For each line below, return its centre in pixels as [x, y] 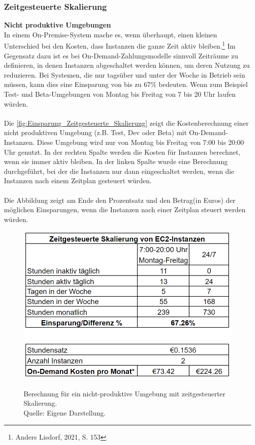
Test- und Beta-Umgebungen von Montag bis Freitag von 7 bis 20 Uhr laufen [120, 94]
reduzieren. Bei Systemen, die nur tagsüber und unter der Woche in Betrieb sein [125, 74]
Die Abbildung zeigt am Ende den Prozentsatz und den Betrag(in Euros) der [120, 200]
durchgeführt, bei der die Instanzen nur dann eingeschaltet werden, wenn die [119, 171]
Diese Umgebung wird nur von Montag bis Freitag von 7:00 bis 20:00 [140, 142]
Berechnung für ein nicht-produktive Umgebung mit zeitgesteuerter [125, 393]
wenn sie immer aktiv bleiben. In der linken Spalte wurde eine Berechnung [116, 161]
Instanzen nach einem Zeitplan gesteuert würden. [78, 181]
